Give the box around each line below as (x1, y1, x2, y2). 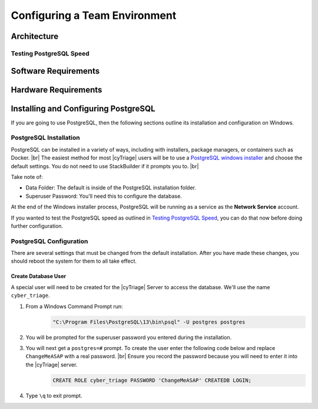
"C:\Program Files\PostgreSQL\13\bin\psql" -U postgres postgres (52, 319, 246, 325)
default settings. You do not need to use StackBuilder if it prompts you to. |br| (11, 162, 199, 169)
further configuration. (11, 222, 64, 230)
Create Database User (11, 273, 67, 280)
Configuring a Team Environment (11, 9, 177, 22)
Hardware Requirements (11, 84, 102, 94)
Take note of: (11, 173, 44, 180)
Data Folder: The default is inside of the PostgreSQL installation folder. (25, 184, 197, 191)
